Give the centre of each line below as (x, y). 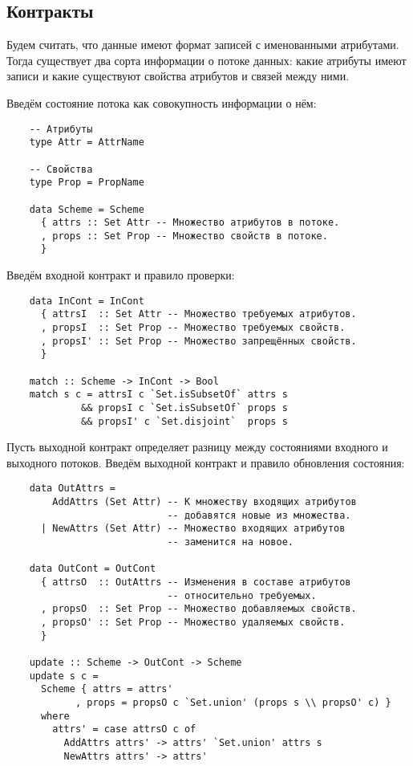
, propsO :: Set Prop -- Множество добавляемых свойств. (198, 609)
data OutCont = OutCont (93, 569)
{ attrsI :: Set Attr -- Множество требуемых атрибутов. (198, 314)
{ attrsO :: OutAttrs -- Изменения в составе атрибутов (196, 583)
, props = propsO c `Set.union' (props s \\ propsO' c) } (233, 702)
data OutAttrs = (73, 489)
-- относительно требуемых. (242, 595)
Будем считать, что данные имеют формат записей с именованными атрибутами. (203, 45)
